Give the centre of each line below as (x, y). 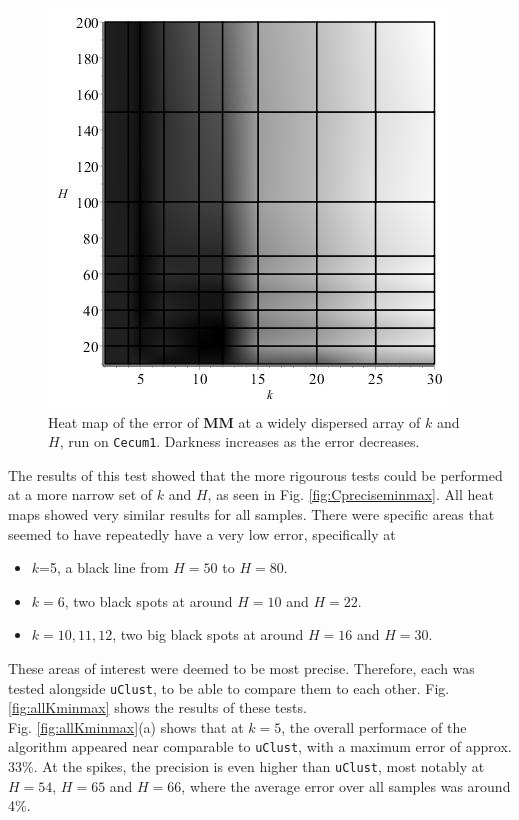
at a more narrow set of (80, 494)
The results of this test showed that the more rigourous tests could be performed (255, 474)
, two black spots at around (148, 600)
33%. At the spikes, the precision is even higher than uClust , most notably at (246, 766)
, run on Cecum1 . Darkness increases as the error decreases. (239, 441)
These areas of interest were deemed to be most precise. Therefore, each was (241, 668)
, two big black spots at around (208, 634)
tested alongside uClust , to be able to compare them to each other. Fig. (229, 687)
